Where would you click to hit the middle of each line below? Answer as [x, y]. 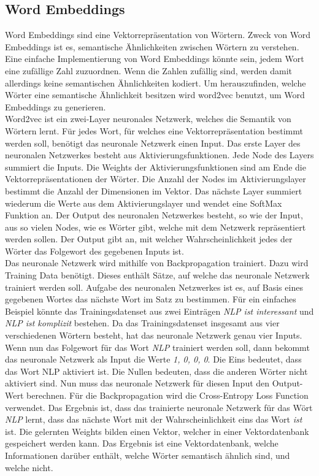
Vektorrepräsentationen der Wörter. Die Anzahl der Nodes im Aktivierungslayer [156, 179]
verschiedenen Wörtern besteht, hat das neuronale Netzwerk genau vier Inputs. [154, 335]
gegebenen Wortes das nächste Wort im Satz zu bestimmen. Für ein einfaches [151, 299]
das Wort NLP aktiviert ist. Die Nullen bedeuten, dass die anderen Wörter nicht [156, 371]
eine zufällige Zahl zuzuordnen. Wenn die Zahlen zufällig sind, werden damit [149, 70]
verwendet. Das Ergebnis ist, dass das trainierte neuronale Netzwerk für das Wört [159, 407]
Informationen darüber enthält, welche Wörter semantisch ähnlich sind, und [148, 455]
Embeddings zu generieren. [56, 106]
